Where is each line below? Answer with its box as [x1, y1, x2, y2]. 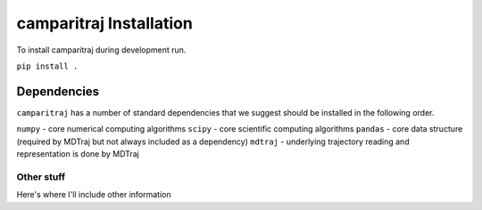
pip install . [16, 61, 79, 71]
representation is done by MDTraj [16, 149, 140, 159]
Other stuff [16, 170, 66, 182]
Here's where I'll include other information [16, 190, 171, 200]
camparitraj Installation [16, 13, 194, 33]
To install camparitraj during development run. [16, 44, 187, 55]
